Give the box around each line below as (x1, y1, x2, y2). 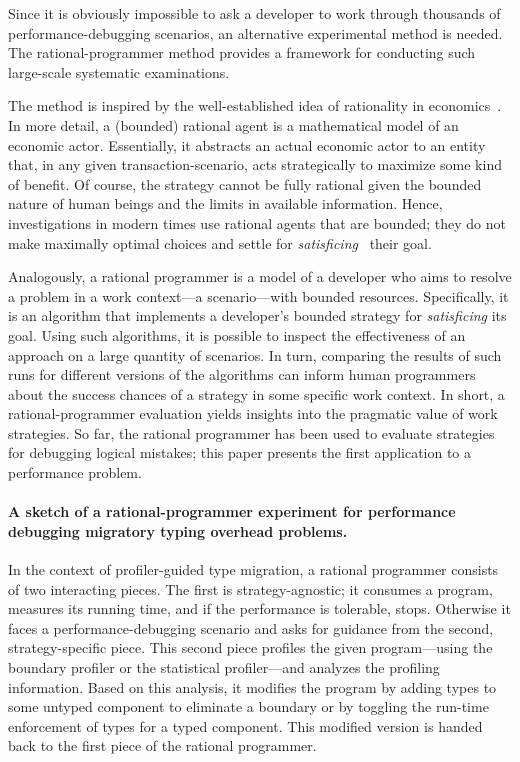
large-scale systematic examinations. (8, 61, 230, 82)
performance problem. (8, 462, 142, 483)
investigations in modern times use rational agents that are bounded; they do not (8, 212, 506, 233)
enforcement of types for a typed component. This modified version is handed (8, 715, 483, 736)
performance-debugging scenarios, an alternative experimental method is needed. (8, 22, 503, 43)
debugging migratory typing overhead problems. (8, 520, 348, 541)
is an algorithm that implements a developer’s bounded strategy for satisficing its (8, 305, 507, 326)
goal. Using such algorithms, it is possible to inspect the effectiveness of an (8, 324, 466, 345)
